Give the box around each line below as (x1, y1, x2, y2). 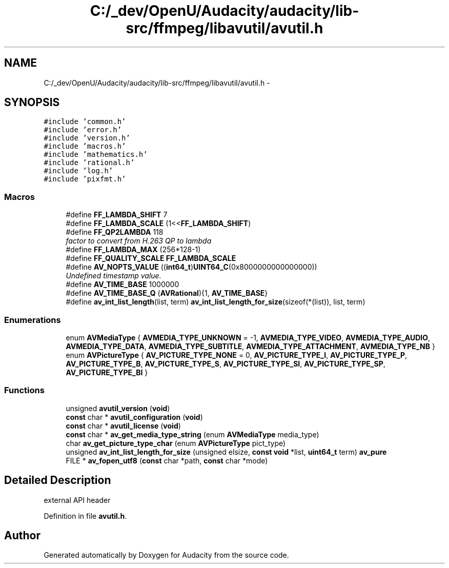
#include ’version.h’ (44, 134, 130, 143)
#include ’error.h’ (44, 126, 122, 134)
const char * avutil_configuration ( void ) (66, 412, 203, 421)
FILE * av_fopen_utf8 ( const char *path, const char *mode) (66, 456, 268, 465)
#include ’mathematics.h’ (44, 150, 148, 159)
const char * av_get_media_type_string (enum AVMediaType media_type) (66, 430, 319, 439)
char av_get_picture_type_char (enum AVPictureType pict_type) (66, 438, 286, 448)
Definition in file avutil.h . (44, 511, 127, 520)
